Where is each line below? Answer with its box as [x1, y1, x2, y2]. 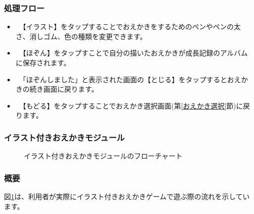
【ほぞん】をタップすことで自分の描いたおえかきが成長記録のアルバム [22, 48, 248, 58]
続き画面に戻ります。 [29, 84, 95, 94]
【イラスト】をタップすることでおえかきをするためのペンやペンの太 [22, 21, 241, 32]
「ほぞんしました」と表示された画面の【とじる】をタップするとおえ [22, 74, 241, 84]
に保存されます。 [15, 57, 71, 67]
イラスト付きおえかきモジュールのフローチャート [24, 151, 183, 161]
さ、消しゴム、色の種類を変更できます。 [15, 31, 147, 41]
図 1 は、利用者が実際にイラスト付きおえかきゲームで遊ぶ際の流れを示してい [4, 191, 250, 201]
